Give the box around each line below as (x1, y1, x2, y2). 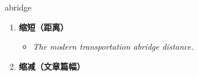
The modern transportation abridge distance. (33, 40, 194, 53)
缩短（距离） (18, 20, 69, 33)
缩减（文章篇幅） (18, 60, 85, 72)
